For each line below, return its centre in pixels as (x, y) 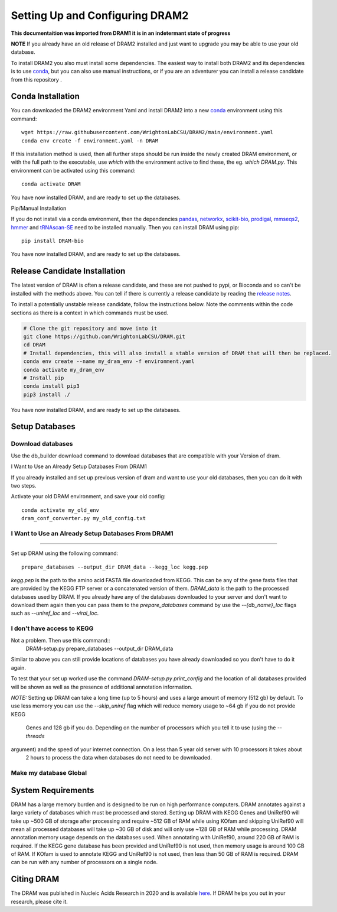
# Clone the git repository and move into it (90, 328)
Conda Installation (45, 97)
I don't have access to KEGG (52, 628)
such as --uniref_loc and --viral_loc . (55, 613)
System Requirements (53, 790)
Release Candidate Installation (68, 271)
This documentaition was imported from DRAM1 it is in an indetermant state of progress (121, 33)
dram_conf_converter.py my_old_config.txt (84, 518)
